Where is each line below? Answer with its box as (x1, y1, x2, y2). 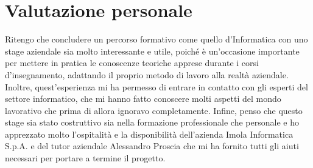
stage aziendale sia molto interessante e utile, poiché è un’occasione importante (5, 44, 300, 57)
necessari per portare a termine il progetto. (5, 152, 166, 164)
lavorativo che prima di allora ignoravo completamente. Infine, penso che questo (5, 104, 303, 116)
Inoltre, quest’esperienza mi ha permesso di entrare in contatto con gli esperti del (5, 80, 308, 93)
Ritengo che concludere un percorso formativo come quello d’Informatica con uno (5, 33, 308, 45)
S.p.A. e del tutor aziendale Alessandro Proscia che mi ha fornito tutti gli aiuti (5, 139, 299, 152)
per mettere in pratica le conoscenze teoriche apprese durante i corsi (5, 56, 259, 69)
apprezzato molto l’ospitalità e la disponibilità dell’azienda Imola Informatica (5, 127, 294, 140)
